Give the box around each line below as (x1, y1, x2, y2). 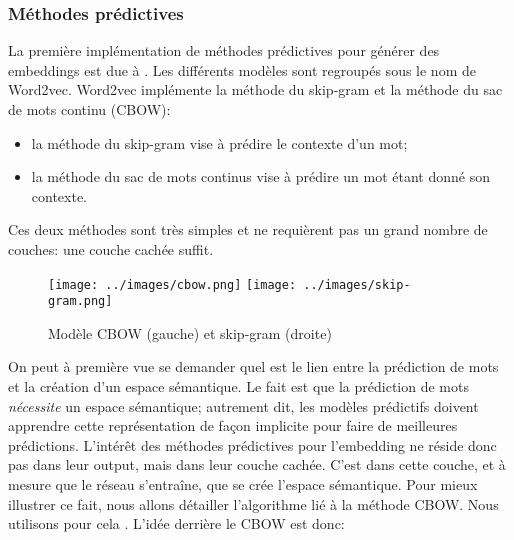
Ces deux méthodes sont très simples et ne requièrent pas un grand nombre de (8, 219, 488, 240)
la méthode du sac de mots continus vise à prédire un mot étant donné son (31, 166, 490, 187)
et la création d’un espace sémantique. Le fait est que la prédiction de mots (8, 376, 469, 397)
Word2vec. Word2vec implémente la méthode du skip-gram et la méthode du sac (8, 79, 503, 100)
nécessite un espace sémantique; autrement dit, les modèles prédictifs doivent (8, 395, 479, 416)
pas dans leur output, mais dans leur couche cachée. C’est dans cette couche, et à (8, 454, 506, 475)
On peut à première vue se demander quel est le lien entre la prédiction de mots (8, 356, 499, 377)
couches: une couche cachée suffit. (8, 238, 214, 259)
